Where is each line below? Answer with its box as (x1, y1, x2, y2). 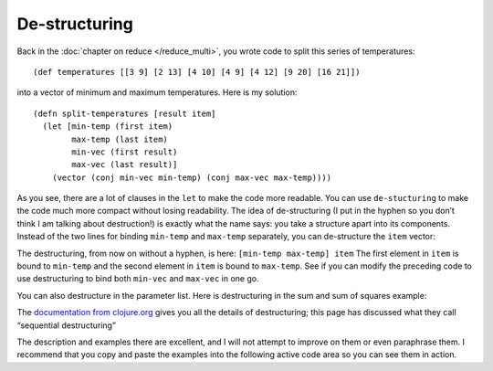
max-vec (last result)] (71, 160, 178, 170)
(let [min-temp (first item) (42, 122, 173, 132)
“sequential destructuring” (16, 320, 116, 331)
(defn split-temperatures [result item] (33, 108, 216, 119)
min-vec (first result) (71, 146, 178, 157)
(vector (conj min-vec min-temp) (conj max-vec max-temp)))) (51, 172, 332, 183)
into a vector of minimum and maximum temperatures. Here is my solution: (16, 87, 298, 98)
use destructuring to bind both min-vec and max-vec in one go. (16, 273, 259, 284)
